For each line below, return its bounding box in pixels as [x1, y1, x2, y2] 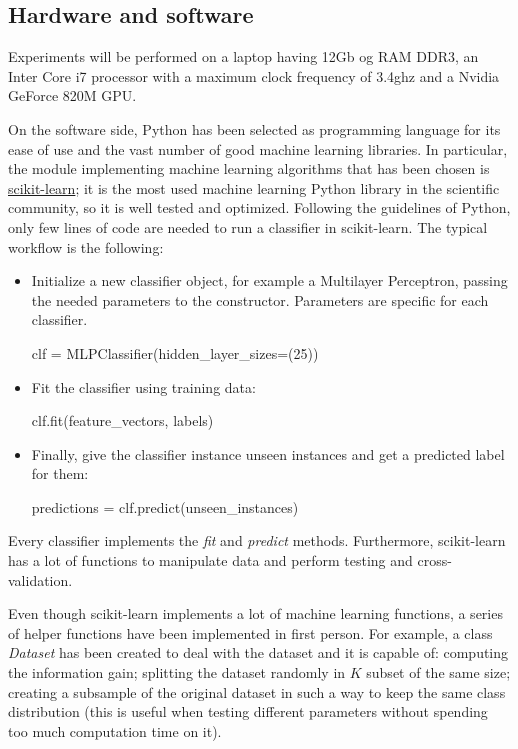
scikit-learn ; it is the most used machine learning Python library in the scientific [8, 177, 500, 198]
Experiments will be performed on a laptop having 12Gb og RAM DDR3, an [8, 46, 479, 67]
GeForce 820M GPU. [8, 85, 137, 106]
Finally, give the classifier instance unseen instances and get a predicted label [31, 443, 505, 464]
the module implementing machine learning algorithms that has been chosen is [8, 158, 490, 179]
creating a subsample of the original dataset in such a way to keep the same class [8, 681, 506, 702]
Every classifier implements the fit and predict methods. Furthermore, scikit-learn [8, 530, 506, 551]
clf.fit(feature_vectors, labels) [31, 410, 214, 431]
